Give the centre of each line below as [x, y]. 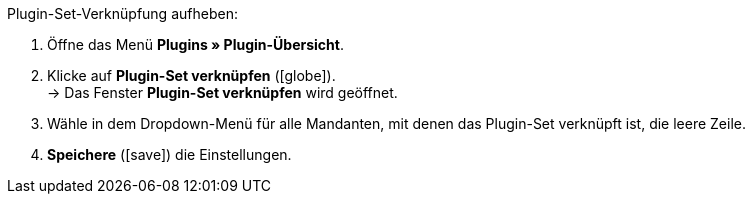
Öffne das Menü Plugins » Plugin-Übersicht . [195, 44]
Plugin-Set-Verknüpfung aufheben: [122, 13]
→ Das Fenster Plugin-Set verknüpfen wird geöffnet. [222, 92]
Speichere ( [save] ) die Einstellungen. [169, 154]
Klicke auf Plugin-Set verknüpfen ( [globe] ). [191, 75]
